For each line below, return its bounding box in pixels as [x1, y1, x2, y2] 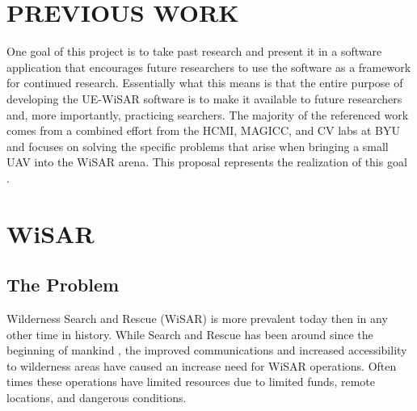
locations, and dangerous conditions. [6, 389, 187, 406]
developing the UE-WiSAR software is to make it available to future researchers [6, 90, 402, 107]
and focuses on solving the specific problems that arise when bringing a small [6, 137, 389, 154]
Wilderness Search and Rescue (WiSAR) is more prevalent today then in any [6, 310, 388, 327]
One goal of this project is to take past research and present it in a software [6, 43, 382, 60]
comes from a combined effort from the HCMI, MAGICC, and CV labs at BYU [6, 122, 401, 139]
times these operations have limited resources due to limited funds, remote [6, 373, 375, 390]
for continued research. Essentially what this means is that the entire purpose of [6, 74, 403, 91]
